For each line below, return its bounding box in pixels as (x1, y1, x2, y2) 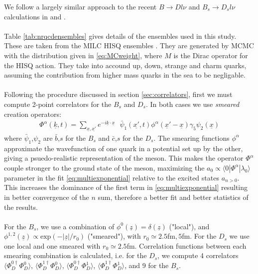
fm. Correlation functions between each (127, 240, 247, 251)
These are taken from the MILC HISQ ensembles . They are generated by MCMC (4, 40, 254, 51)
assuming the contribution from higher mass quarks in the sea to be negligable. (4, 70, 246, 80)
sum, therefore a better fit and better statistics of (98, 191, 249, 202)
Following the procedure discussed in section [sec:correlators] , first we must (4, 89, 233, 99)
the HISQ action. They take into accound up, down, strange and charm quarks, (4, 60, 247, 70)
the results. (4, 201, 38, 212)
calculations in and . (4, 11, 66, 21)
